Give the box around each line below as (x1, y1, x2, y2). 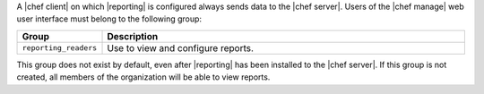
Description (107, 30, 159, 42)
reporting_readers (22, 43, 98, 53)
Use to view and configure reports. (107, 41, 255, 54)
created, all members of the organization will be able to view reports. (16, 72, 271, 82)
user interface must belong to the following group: (16, 13, 202, 24)
